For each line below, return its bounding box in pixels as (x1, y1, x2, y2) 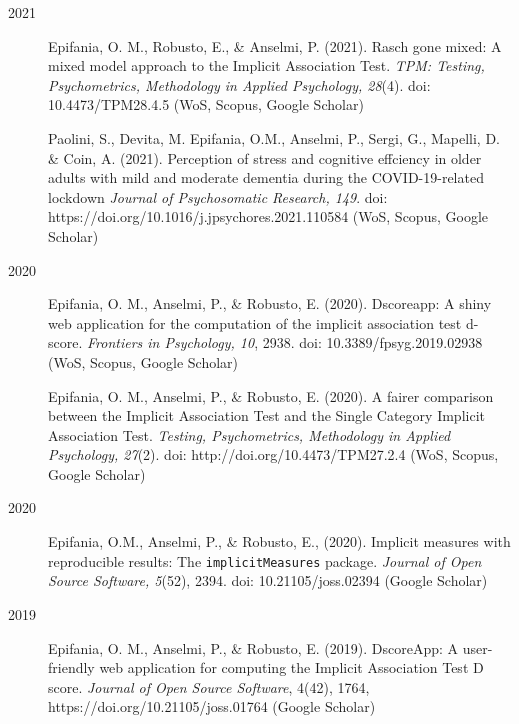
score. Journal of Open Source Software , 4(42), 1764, (48, 676, 370, 697)
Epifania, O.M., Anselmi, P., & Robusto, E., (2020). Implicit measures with (48, 531, 511, 552)
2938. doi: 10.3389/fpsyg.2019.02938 (262, 332, 483, 353)
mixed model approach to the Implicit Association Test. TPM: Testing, (48, 55, 485, 76)
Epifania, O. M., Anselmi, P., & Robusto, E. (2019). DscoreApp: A (48, 637, 459, 658)
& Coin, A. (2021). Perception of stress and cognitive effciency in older (48, 147, 482, 168)
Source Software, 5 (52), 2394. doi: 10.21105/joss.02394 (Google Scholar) (48, 570, 488, 591)
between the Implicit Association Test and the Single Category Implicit (48, 405, 485, 426)
